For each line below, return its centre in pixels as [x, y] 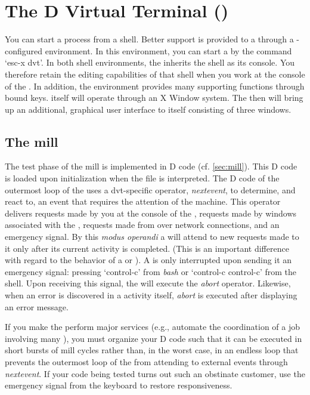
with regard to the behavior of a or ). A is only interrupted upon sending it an [148, 260]
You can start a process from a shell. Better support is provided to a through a [149, 39]
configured [24, 50]
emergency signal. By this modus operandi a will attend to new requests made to [152, 237]
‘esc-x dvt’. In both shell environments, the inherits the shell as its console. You [150, 62]
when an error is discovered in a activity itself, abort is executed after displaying [151, 295]
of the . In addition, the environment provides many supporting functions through [155, 86]
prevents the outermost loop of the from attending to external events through [146, 361]
